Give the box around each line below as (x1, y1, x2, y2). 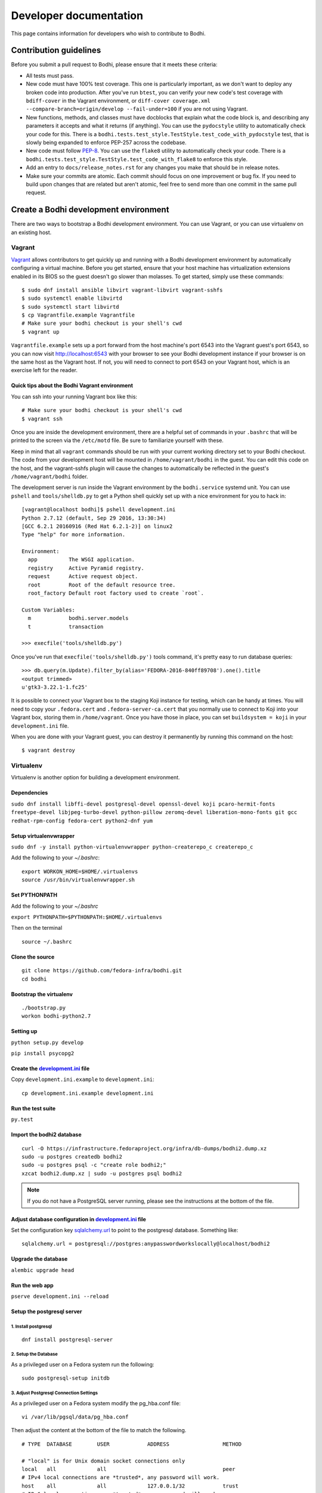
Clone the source (11, 953, 55, 960)
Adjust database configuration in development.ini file (11, 1215, 146, 1222)
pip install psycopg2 (11, 1050, 75, 1057)
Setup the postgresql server (11, 1308, 82, 1315)
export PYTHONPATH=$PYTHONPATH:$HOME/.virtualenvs (11, 914, 162, 920)
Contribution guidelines (11, 45, 101, 56)
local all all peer (21, 1466, 236, 1472)
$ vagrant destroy (21, 747, 76, 754)
